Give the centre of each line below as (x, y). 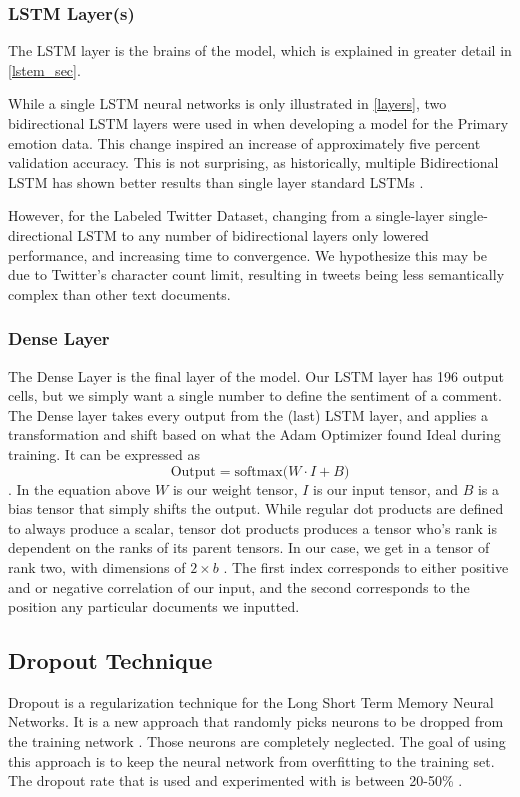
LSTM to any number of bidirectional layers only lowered (253, 234)
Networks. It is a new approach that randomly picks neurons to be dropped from (256, 721)
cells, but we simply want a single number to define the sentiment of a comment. (255, 395)
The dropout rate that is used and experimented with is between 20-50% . (235, 780)
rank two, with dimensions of (97, 566)
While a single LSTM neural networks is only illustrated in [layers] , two (227, 103)
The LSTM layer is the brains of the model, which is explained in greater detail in (260, 50)
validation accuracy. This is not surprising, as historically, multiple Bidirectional (253, 162)
